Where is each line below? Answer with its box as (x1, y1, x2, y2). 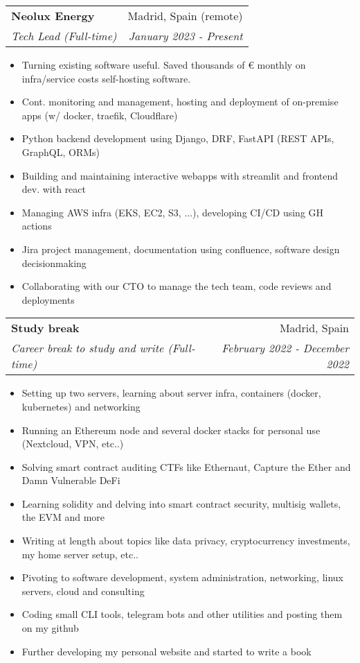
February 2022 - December (222, 340, 349, 356)
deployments (21, 292, 75, 307)
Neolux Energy (11, 8, 95, 24)
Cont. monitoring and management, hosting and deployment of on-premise (21, 94, 339, 109)
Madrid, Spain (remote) (127, 8, 243, 24)
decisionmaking (21, 255, 87, 270)
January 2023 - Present (128, 28, 243, 44)
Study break (11, 320, 80, 336)
